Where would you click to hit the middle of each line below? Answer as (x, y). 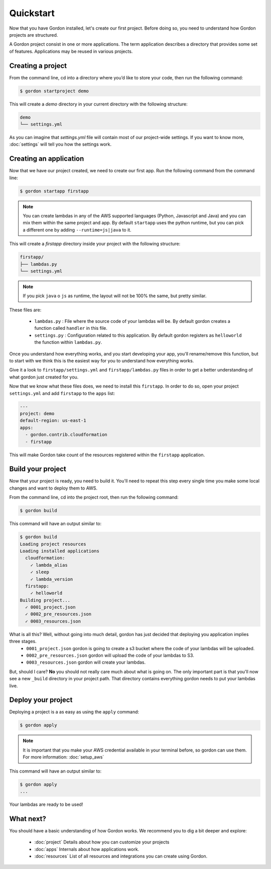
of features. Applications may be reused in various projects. (71, 51)
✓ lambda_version (52, 579)
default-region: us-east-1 (53, 421)
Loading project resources (53, 544)
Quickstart (32, 13)
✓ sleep (40, 572)
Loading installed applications (60, 551)
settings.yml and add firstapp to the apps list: (62, 393)
